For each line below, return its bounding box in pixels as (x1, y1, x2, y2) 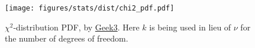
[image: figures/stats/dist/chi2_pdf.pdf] (5, 4, 175, 12)
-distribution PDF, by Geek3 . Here (13, 20, 140, 33)
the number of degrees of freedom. (5, 32, 128, 44)
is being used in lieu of (149, 20, 231, 33)
